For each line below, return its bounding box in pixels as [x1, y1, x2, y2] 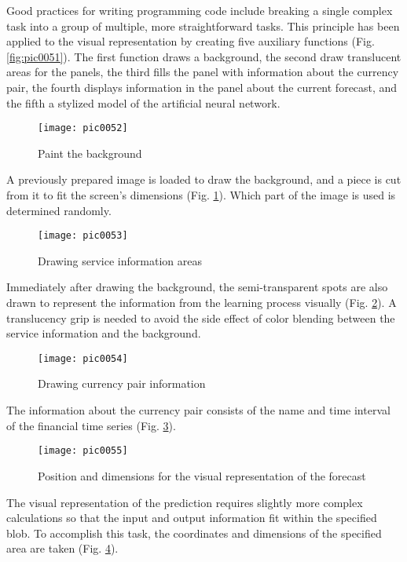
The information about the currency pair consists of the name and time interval [6, 402, 390, 418]
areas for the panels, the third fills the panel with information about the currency [6, 64, 399, 80]
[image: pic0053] [38, 230, 128, 242]
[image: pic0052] [38, 122, 128, 134]
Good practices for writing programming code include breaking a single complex [6, 2, 393, 18]
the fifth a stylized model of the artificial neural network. [6, 94, 280, 111]
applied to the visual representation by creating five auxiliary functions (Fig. [6, 33, 375, 49]
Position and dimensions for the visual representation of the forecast [38, 467, 366, 484]
